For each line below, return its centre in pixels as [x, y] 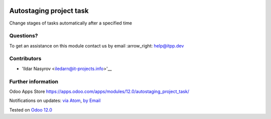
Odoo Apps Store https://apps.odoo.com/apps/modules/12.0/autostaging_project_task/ [99, 91]
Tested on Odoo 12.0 [31, 109]
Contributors [25, 58]
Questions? [24, 36]
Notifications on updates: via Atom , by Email [55, 100]
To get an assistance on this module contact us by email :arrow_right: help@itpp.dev [97, 45]
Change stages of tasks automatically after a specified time [71, 23]
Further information [34, 81]
